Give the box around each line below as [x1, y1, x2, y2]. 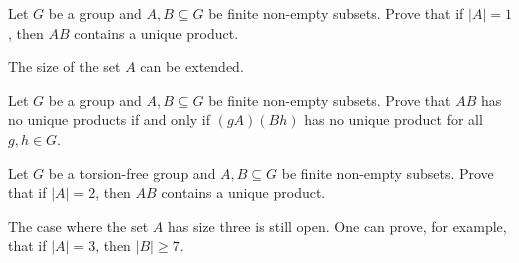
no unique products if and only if [8, 109, 211, 130]
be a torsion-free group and [48, 162, 216, 183]
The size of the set [8, 56, 121, 77]
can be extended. [140, 56, 244, 77]
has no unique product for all [304, 109, 483, 130]
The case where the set [8, 215, 149, 236]
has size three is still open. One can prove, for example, [167, 215, 507, 236]
